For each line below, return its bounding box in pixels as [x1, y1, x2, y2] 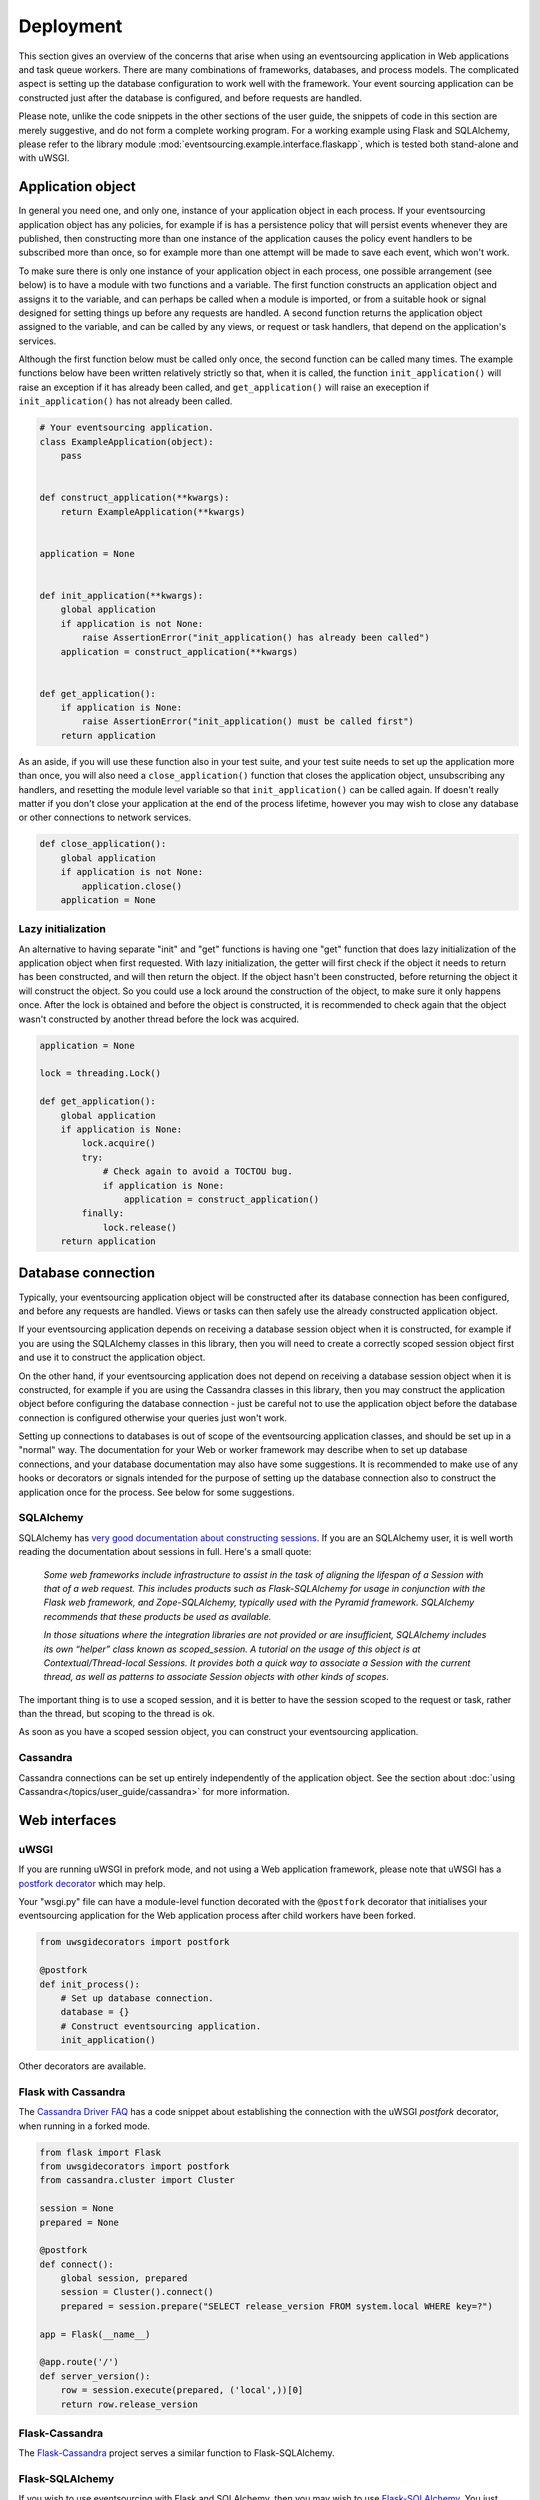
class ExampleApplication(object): [39, 436, 214, 447]
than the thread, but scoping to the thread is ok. [18, 1708, 215, 1720]
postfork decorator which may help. [18, 1877, 166, 1889]
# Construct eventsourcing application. [60, 2020, 262, 2032]
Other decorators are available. [18, 2060, 147, 2072]
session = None [39, 2203, 114, 2214]
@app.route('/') [39, 2356, 120, 2368]
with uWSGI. [18, 152, 70, 164]
